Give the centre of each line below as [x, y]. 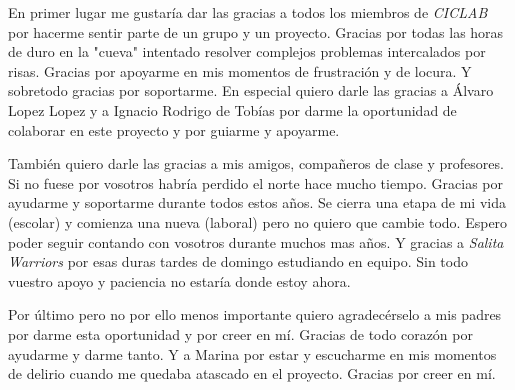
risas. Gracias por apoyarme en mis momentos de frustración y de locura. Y [240, 70]
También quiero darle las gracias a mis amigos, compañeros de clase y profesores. [256, 163]
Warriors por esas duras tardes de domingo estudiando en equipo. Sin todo [238, 261]
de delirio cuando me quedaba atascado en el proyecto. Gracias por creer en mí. [252, 373]
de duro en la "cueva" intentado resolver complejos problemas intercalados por [247, 51]
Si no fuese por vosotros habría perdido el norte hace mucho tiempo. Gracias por [255, 182]
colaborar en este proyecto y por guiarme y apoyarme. [174, 129]
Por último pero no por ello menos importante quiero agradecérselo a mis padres [255, 314]
